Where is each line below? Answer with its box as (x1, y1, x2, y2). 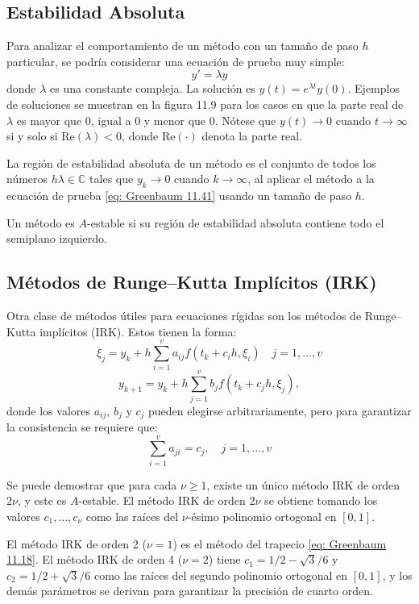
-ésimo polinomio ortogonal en (187, 507, 337, 524)
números (6, 170, 48, 187)
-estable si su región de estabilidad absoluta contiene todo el (87, 214, 384, 231)
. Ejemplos (347, 80, 400, 97)
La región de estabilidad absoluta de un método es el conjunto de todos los (6, 154, 376, 171)
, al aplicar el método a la (247, 170, 375, 187)
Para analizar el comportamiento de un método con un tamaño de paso (6, 37, 359, 54)
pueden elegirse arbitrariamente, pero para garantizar (147, 402, 412, 419)
